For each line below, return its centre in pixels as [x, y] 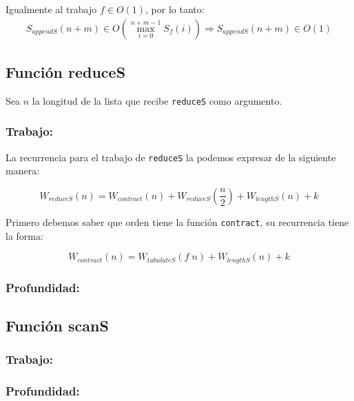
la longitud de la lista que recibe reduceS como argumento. [157, 100]
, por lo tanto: [175, 9]
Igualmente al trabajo [51, 9]
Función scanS [57, 325]
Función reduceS [66, 72]
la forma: [24, 235]
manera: [23, 171]
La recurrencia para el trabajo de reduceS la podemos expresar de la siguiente [171, 157]
